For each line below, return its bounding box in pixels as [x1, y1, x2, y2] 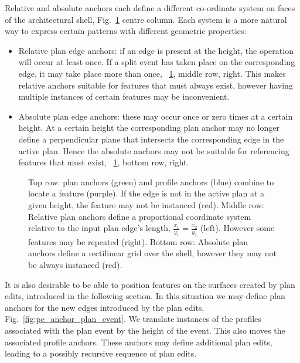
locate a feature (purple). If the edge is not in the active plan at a [28, 187, 265, 199]
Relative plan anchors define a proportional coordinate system [28, 210, 251, 222]
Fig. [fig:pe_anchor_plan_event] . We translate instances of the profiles [5, 313, 261, 325]
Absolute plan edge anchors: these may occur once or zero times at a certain [18, 110, 293, 122]
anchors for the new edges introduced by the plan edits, [5, 301, 204, 313]
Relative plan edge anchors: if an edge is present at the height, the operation [18, 44, 294, 56]
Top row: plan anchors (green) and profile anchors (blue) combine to [28, 175, 274, 188]
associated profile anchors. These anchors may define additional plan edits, [5, 335, 272, 348]
